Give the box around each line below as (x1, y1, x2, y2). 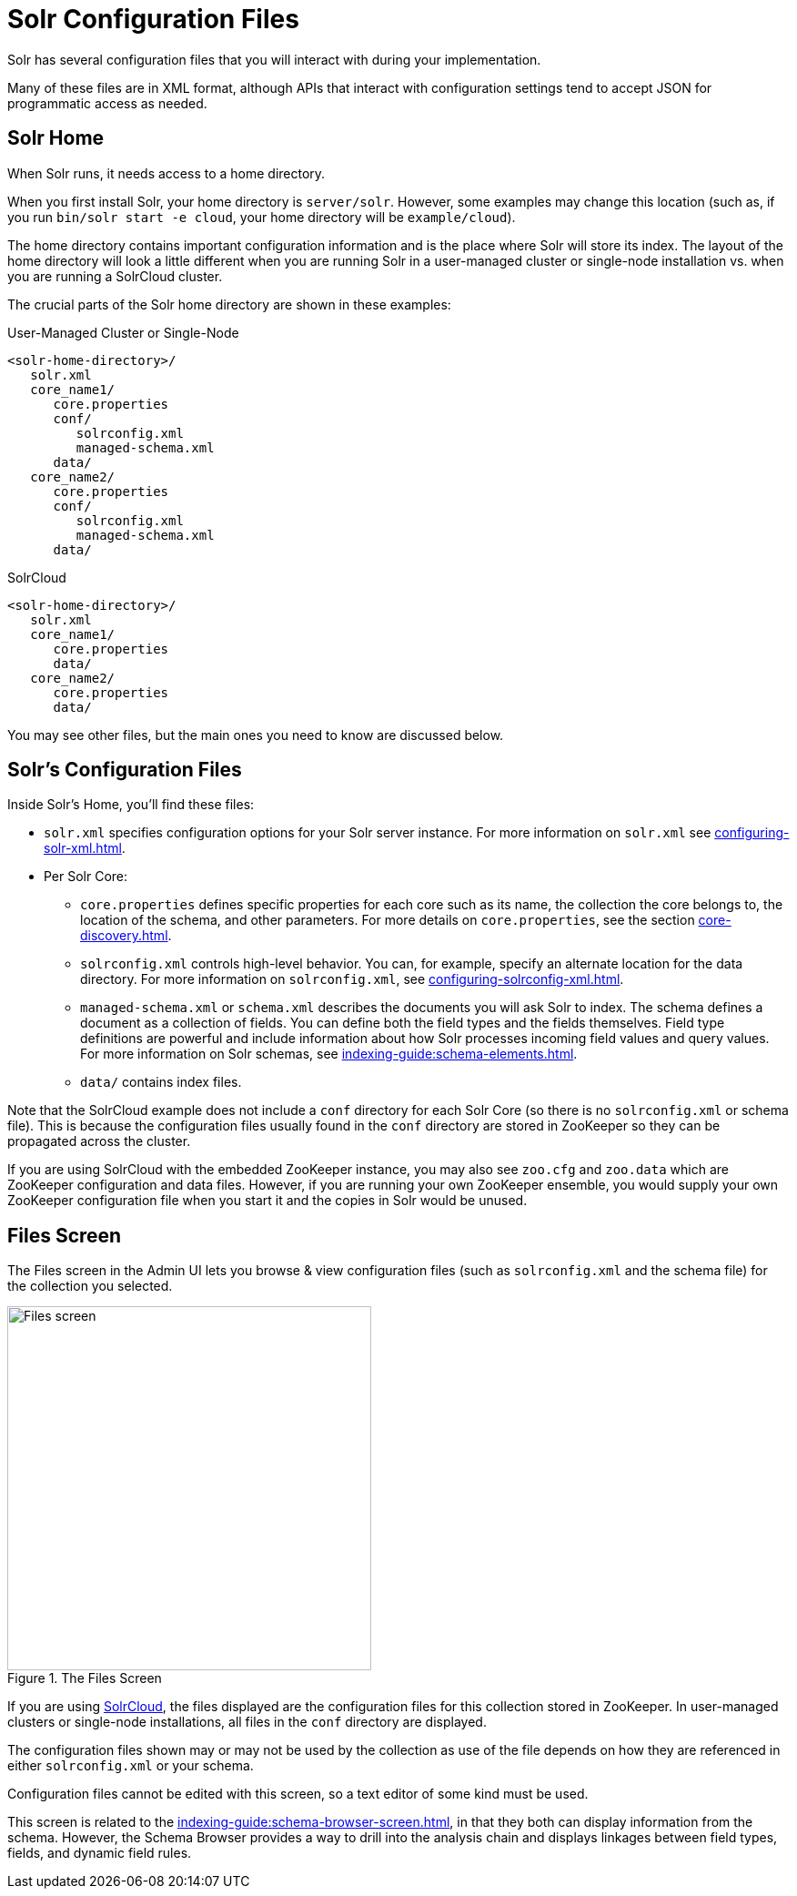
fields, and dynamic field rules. (7, 1845, 192, 1861)
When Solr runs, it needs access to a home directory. (7, 165, 326, 181)
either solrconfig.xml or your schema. (7, 1758, 254, 1774)
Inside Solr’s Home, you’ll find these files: (7, 796, 255, 813)
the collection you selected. (7, 1278, 173, 1294)
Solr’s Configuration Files (7, 758, 242, 782)
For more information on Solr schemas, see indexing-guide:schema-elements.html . (80, 1046, 578, 1062)
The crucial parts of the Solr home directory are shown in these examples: (7, 296, 451, 312)
